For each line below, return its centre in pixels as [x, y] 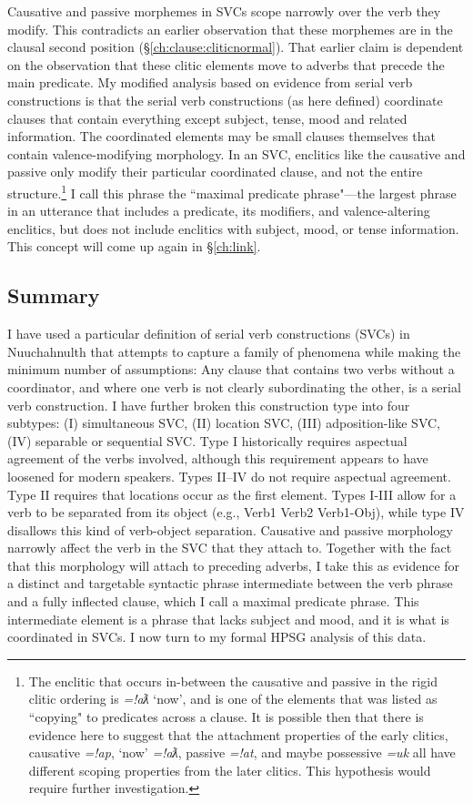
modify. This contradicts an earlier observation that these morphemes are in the [230, 29]
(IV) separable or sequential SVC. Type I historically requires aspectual [207, 440]
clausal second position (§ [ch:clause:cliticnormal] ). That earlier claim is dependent [236, 47]
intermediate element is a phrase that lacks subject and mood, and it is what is [228, 619]
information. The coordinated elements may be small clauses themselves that [222, 136]
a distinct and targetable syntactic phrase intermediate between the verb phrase [230, 583]
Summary [54, 295]
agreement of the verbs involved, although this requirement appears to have [218, 458]
